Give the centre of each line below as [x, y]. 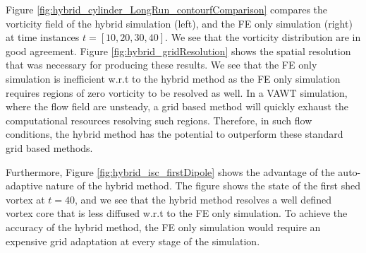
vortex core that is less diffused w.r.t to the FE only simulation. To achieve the [177, 213]
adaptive [24, 186]
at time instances [43, 37]
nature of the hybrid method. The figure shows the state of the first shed [203, 186]
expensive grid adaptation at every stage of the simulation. [133, 241]
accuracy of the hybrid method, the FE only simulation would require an [163, 226]
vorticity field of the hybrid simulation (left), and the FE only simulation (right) [179, 23]
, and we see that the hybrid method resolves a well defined [203, 199]
